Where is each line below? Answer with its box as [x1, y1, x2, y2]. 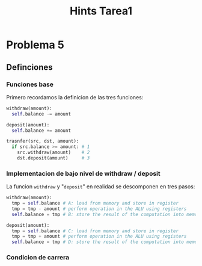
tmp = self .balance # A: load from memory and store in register [11, 200, 179, 206]
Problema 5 [6, 38, 64, 52]
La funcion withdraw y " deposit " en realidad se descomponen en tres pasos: [6, 183, 195, 190]
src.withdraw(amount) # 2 [17, 149, 90, 156]
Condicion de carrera [6, 253, 70, 262]
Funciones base [6, 80, 54, 88]
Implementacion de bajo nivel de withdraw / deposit [6, 169, 161, 178]
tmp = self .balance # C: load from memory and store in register [11, 227, 179, 234]
